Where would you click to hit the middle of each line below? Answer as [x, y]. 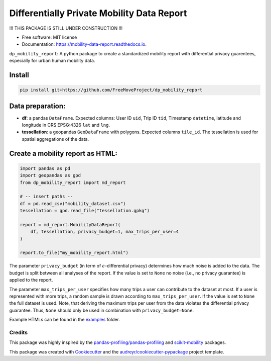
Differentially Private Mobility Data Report [98, 13]
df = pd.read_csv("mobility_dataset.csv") [73, 203]
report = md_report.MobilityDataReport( [70, 224]
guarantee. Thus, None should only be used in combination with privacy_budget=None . [102, 310]
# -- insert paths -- [46, 197]
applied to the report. [31, 280]
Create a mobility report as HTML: [63, 153]
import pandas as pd [45, 168]
